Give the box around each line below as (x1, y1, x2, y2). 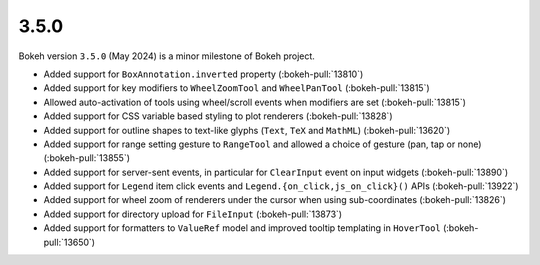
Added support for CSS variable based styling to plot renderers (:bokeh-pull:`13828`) (43, 110, 393, 122)
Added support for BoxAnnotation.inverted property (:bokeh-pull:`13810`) (43, 68, 364, 80)
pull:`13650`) (43, 236, 95, 248)
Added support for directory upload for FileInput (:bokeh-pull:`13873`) (43, 208, 343, 220)
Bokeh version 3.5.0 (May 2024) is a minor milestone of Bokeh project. (18, 50, 315, 62)
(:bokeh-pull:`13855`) (43, 152, 130, 164)
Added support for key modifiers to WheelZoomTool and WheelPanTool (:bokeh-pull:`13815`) (43, 82, 430, 94)
